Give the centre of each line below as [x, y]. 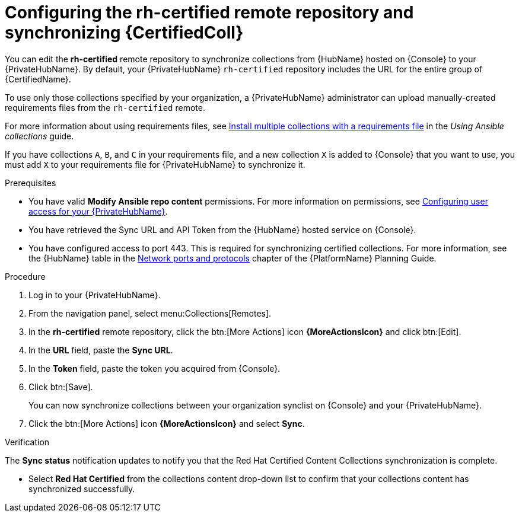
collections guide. [39, 136]
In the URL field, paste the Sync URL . [101, 350]
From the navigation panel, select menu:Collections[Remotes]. [150, 313]
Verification [27, 442]
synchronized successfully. [82, 489]
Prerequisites [31, 183]
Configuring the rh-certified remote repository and [209, 12]
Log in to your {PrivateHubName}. [95, 295]
